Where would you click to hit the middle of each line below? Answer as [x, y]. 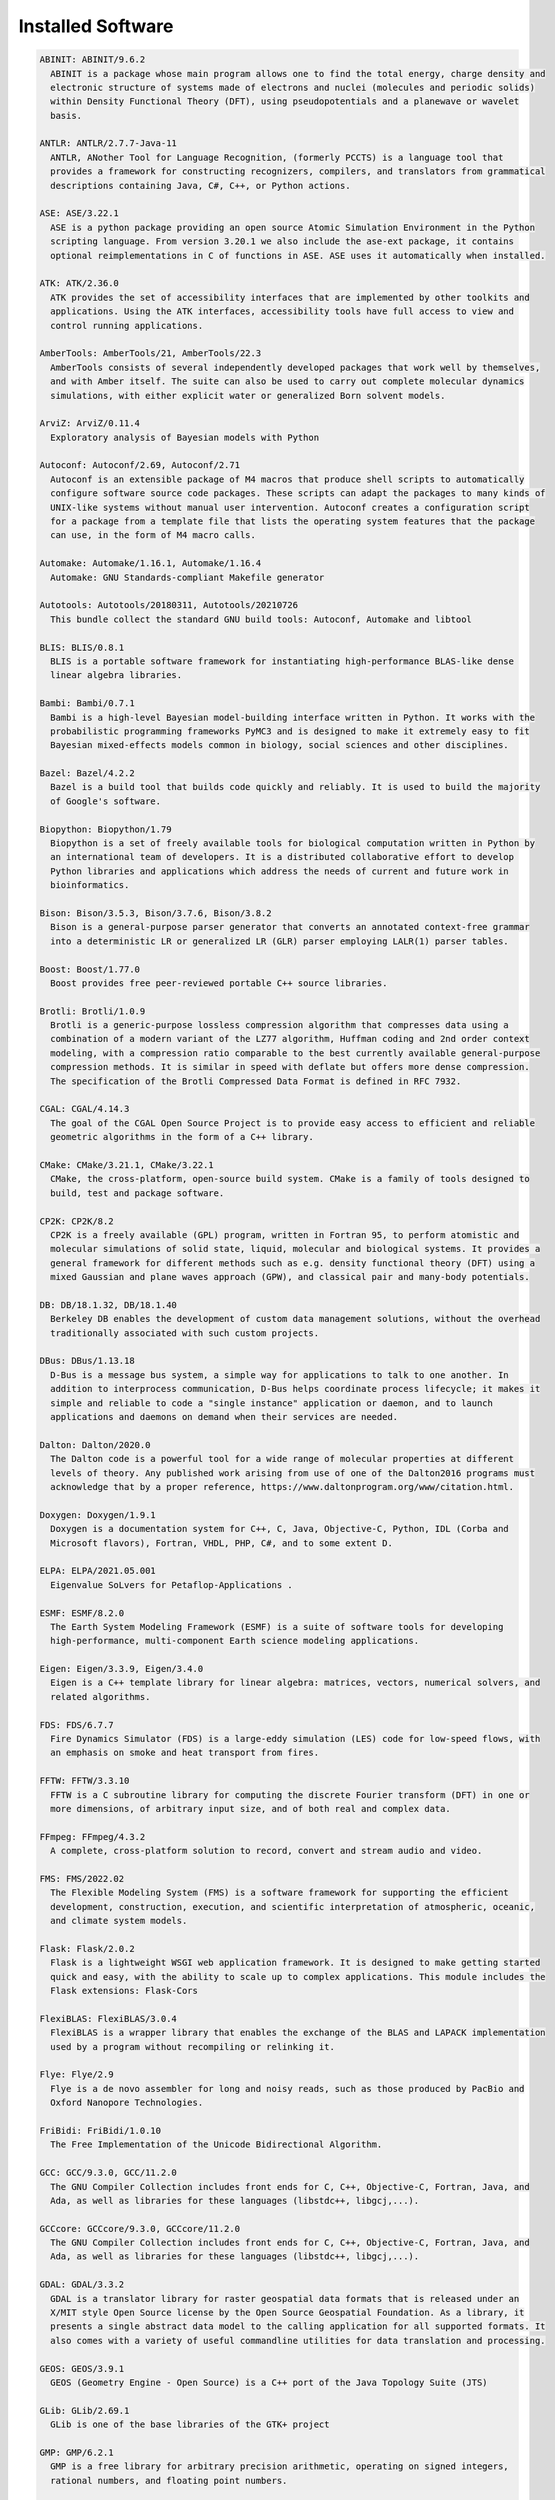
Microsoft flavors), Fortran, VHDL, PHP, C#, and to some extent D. [222, 1543]
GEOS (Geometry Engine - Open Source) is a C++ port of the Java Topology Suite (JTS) [269, 2382]
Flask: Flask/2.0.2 [87, 1948]
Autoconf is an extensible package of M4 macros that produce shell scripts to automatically [287, 479]
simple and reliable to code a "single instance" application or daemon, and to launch [272, 1403]
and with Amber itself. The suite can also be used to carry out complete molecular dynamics [287, 381]
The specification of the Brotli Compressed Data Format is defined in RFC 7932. [256, 1081]
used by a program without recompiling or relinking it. [192, 2046]
